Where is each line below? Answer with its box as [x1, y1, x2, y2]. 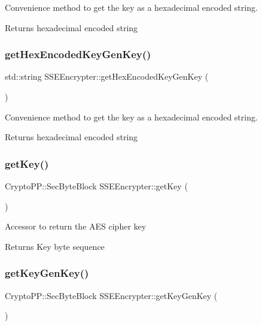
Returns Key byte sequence [5, 240, 105, 252]
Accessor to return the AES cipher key [5, 220, 147, 233]
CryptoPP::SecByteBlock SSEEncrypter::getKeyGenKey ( [5, 289, 218, 301]
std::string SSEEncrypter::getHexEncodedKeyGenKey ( [5, 70, 209, 83]
